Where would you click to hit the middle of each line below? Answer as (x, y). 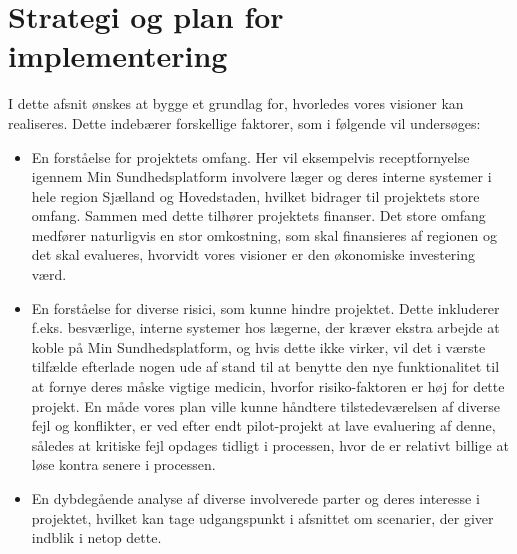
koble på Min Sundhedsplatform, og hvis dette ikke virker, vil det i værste (258, 346)
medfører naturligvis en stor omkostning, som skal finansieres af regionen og (264, 234)
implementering (118, 55)
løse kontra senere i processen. (123, 464)
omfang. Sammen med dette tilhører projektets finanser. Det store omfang (258, 215)
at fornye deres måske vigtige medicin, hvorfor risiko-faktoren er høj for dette (268, 386)
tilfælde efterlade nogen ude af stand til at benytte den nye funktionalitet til (265, 366)
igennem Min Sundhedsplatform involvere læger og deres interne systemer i (261, 176)
